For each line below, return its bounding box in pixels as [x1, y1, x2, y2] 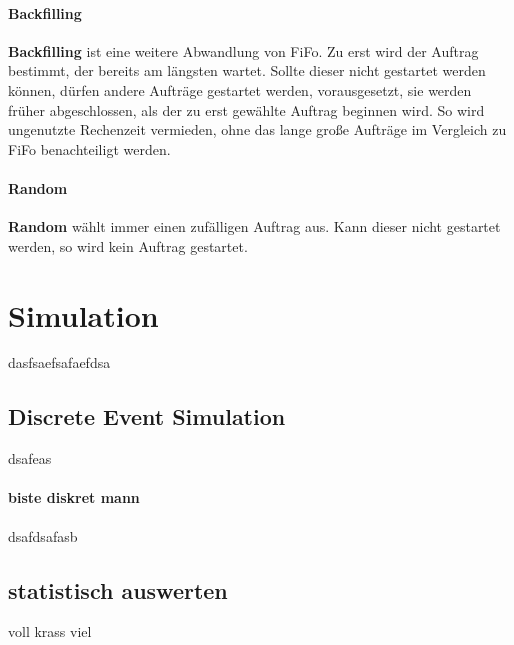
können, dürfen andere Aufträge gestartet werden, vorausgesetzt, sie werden [8, 79, 472, 100]
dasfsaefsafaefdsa [8, 352, 111, 373]
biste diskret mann [8, 487, 140, 508]
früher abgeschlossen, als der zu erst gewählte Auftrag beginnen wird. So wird [8, 99, 485, 120]
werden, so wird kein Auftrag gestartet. [8, 235, 248, 256]
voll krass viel [8, 621, 92, 642]
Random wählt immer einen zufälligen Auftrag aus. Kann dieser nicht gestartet [8, 216, 501, 237]
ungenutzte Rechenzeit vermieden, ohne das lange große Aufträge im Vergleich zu [8, 119, 507, 140]
